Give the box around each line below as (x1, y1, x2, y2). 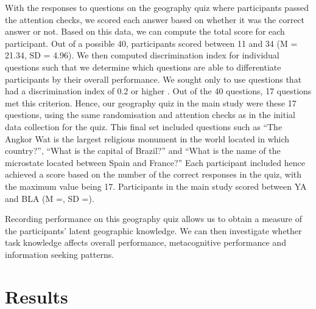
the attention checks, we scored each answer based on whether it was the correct (5, 13, 305, 26)
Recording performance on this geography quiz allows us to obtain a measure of (5, 212, 302, 225)
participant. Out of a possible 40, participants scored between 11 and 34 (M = (5, 36, 298, 49)
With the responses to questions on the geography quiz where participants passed (5, 1, 309, 13)
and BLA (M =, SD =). (5, 192, 94, 204)
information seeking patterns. (5, 248, 114, 260)
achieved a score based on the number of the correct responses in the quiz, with (5, 168, 302, 181)
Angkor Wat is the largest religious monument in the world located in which (5, 132, 290, 145)
